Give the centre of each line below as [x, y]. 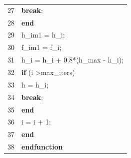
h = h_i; [35, 84]
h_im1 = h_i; [43, 35]
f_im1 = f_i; [42, 47]
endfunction [42, 147]
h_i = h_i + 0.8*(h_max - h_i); [72, 60]
